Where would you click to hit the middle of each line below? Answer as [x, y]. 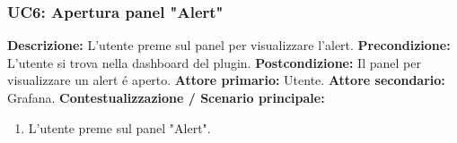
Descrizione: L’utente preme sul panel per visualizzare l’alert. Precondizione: [229, 45]
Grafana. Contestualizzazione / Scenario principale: [166, 97]
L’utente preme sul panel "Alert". [119, 127]
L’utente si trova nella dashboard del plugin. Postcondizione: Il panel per [214, 62]
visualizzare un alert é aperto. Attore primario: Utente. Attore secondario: [226, 80]
